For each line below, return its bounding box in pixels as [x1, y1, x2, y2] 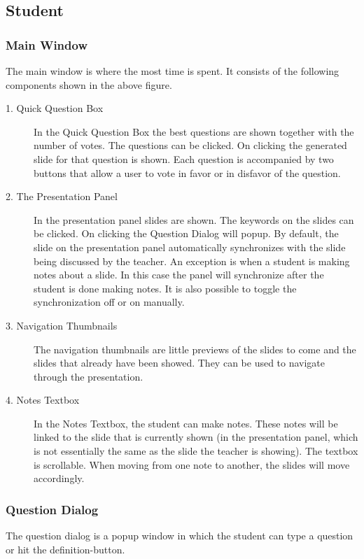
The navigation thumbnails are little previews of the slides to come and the [34, 341, 356, 356]
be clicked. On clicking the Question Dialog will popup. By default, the [34, 226, 339, 241]
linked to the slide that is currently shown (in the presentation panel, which [34, 430, 358, 444]
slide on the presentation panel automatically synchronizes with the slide [34, 239, 346, 254]
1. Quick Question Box [6, 101, 104, 115]
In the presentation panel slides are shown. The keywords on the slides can [34, 212, 354, 227]
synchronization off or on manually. [34, 295, 185, 309]
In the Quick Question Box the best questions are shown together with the [34, 124, 354, 139]
